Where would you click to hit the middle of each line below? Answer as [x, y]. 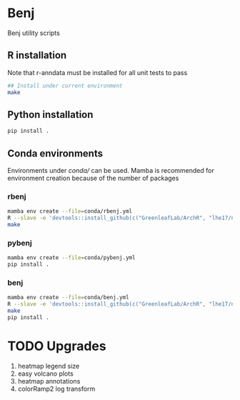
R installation [37, 55]
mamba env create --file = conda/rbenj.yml [70, 211]
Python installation [50, 115]
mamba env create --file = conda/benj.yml [69, 298]
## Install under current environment [65, 86]
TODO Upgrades [57, 346]
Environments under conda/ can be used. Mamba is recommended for [111, 170]
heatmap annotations [49, 381]
